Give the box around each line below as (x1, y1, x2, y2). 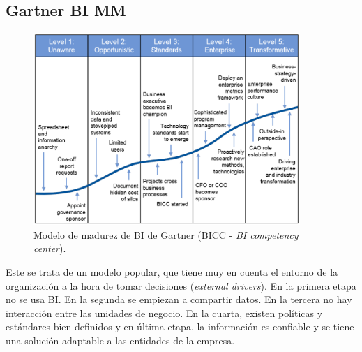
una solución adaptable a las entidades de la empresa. (6, 332, 235, 347)
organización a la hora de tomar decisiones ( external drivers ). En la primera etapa (6, 278, 356, 293)
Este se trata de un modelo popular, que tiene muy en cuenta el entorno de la (6, 264, 338, 279)
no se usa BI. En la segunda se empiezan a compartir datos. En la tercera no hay (6, 292, 352, 307)
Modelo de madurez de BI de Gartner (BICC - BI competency (33, 227, 299, 242)
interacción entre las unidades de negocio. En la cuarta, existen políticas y (6, 305, 323, 320)
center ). (33, 241, 66, 256)
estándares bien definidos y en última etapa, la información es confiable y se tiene (6, 319, 354, 334)
